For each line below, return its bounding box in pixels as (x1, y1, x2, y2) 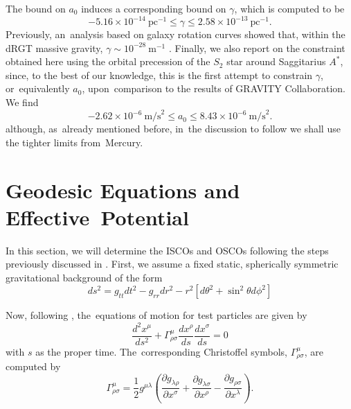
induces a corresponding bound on (81, 1, 226, 15)
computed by (6, 359, 61, 374)
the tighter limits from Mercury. (6, 134, 143, 149)
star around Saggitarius (226, 54, 326, 69)
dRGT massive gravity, (6, 40, 103, 55)
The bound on (6, 1, 66, 15)
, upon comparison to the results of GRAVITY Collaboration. (82, 81, 345, 96)
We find (6, 95, 39, 110)
